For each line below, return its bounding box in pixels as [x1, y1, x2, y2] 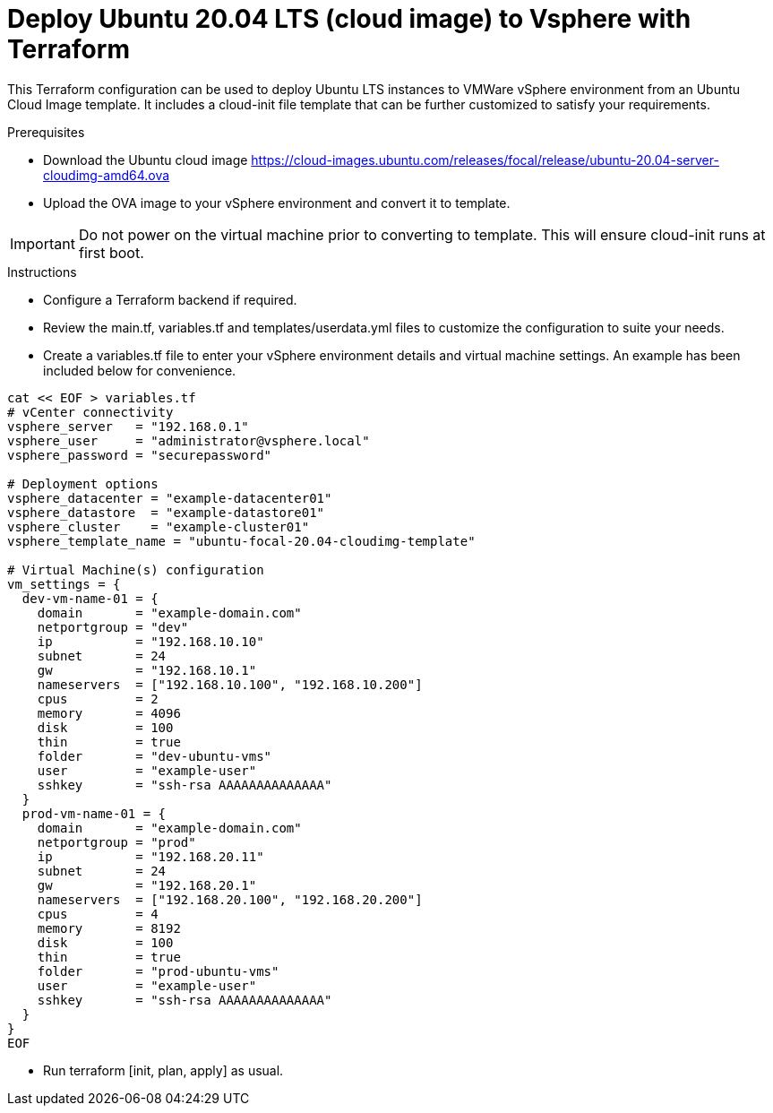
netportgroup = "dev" [37, 619, 189, 634]
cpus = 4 [37, 906, 159, 921]
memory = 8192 [37, 920, 181, 936]
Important [10, 234, 75, 253]
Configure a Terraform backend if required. [43, 291, 297, 307]
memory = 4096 [37, 705, 181, 720]
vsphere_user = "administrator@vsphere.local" [7, 433, 370, 448]
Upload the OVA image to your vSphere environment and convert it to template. [43, 194, 511, 211]
